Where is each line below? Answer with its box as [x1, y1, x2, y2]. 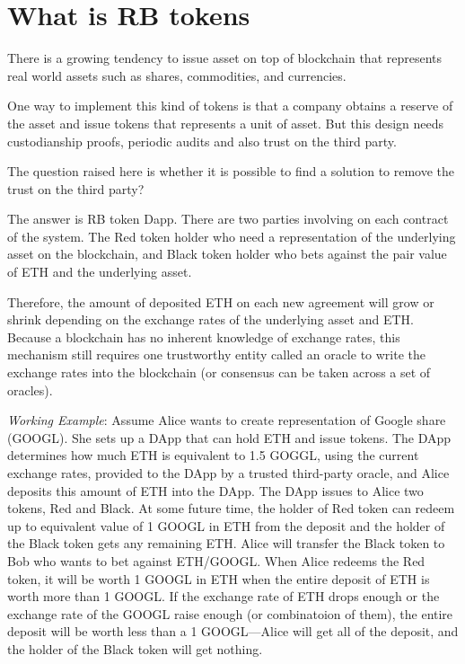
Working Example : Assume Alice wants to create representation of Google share [7, 411, 446, 429]
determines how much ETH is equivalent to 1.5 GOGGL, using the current [7, 446, 419, 465]
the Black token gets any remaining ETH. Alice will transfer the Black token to [7, 534, 445, 553]
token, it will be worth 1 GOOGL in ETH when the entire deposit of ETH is [7, 569, 430, 588]
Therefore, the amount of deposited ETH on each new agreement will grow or [7, 292, 434, 311]
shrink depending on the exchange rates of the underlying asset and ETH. [7, 310, 414, 329]
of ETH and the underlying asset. [7, 262, 192, 281]
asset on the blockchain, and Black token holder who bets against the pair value [7, 244, 447, 263]
